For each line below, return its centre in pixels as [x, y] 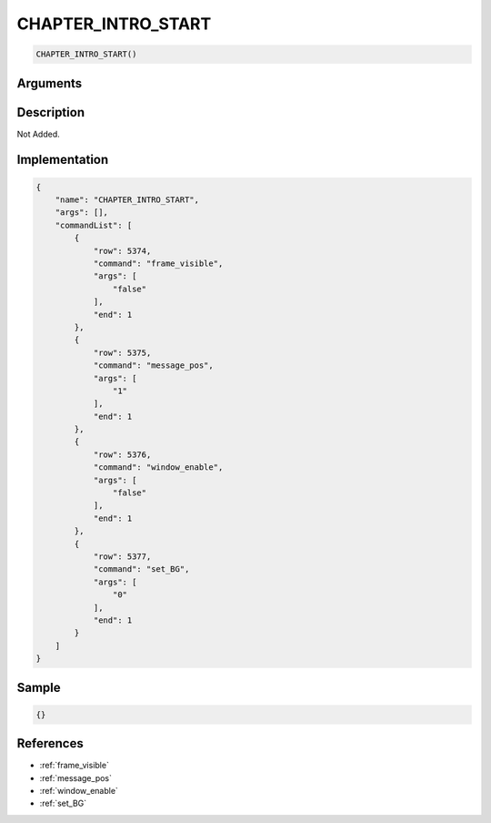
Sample [39, 687]
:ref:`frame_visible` [74, 766]
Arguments [50, 83]
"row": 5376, [122, 454]
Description [51, 112]
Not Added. [39, 134]
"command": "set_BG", [141, 569]
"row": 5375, [122, 352]
